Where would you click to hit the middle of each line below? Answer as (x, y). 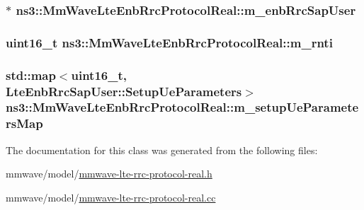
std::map (31, 75)
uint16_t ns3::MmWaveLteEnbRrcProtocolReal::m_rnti (169, 42)
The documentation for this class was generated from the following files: (162, 150)
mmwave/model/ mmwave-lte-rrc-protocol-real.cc (111, 197)
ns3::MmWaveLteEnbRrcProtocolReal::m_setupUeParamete (182, 107)
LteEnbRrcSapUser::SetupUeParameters (124, 91)
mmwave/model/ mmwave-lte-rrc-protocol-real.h (109, 174)
